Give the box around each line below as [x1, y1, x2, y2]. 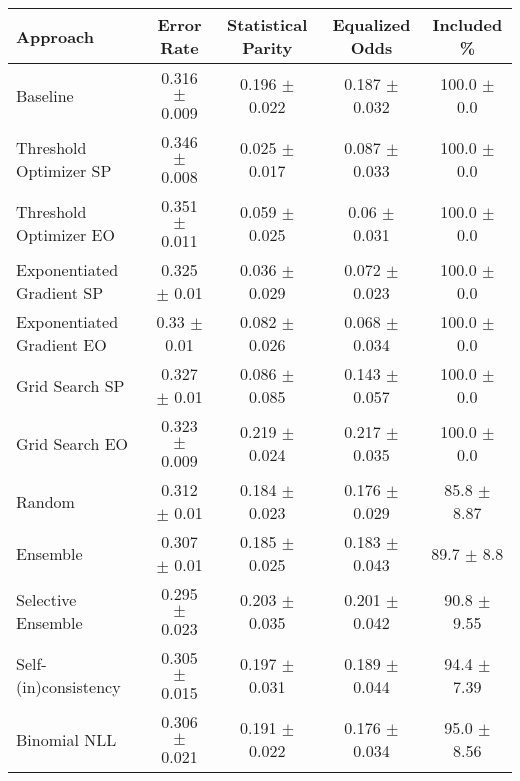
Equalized [332, 13, 411, 36]
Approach [16, 24, 94, 48]
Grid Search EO [16, 431, 129, 455]
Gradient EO [16, 333, 107, 356]
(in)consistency [16, 675, 121, 698]
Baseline [16, 83, 74, 107]
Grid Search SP [16, 373, 125, 397]
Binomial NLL [16, 727, 117, 751]
